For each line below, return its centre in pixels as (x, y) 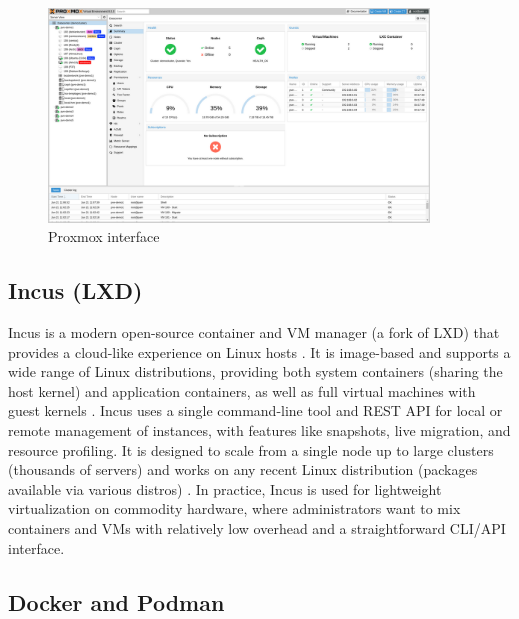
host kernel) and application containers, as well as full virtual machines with (242, 390)
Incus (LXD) (75, 290)
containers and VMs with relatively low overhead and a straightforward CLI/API (257, 527)
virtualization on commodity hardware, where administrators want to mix (234, 508)
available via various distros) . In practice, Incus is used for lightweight (225, 488)
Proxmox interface (104, 236)
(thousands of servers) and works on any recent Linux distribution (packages (243, 469)
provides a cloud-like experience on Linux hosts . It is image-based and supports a (259, 351)
